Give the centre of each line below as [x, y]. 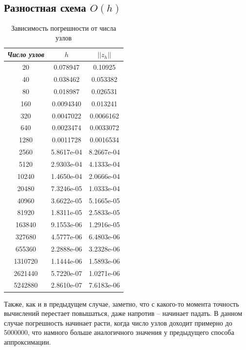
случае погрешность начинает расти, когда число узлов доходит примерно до [118, 322]
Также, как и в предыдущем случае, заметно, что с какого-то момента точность [122, 303]
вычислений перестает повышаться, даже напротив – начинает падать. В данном [123, 313]
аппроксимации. [27, 341]
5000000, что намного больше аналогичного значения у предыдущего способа [119, 332]
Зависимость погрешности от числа [63, 28]
